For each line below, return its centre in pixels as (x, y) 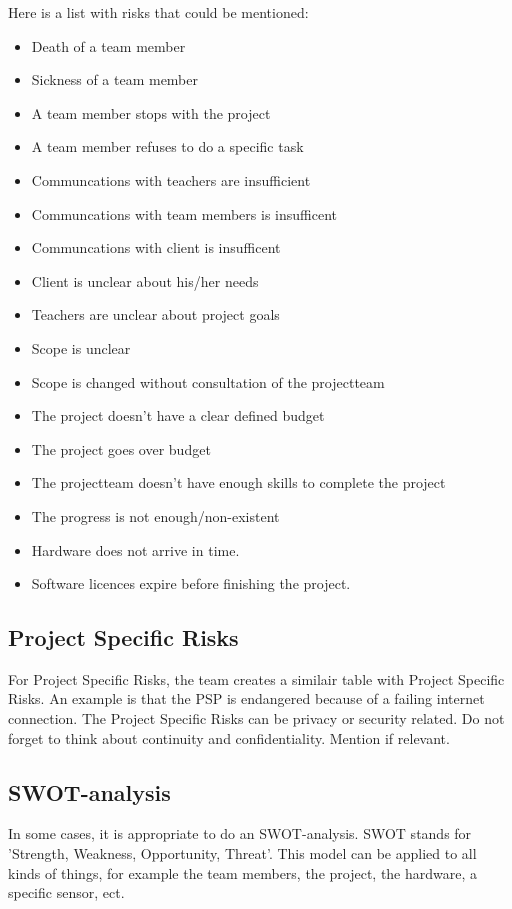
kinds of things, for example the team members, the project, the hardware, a (243, 872)
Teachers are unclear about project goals (155, 314)
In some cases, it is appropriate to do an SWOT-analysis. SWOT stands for (240, 833)
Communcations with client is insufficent (156, 247)
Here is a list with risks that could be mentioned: (158, 12)
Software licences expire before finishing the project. (191, 583)
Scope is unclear (81, 347)
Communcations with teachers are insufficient (171, 179)
